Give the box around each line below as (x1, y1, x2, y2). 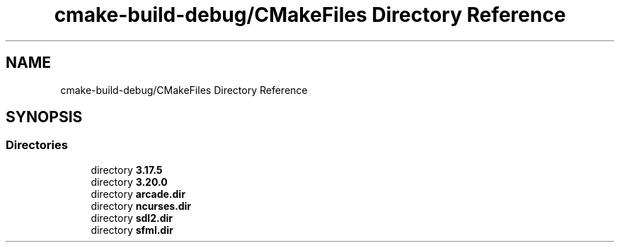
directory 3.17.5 (91, 163, 163, 176)
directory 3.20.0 (91, 175, 168, 188)
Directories (6, 138, 68, 153)
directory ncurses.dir (91, 199, 192, 212)
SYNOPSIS (6, 108, 83, 126)
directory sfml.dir (91, 223, 173, 236)
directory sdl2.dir (91, 211, 173, 224)
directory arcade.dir (91, 187, 185, 200)
